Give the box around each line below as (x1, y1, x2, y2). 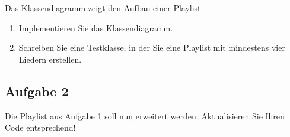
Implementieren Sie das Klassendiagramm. (18, 21, 173, 34)
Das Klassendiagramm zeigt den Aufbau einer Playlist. (5, 2, 203, 14)
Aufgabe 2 (5, 81, 69, 100)
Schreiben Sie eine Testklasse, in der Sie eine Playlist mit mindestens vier (18, 41, 285, 54)
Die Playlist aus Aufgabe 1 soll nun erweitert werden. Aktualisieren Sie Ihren (5, 109, 285, 122)
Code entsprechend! (5, 121, 76, 133)
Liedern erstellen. (18, 53, 82, 65)
